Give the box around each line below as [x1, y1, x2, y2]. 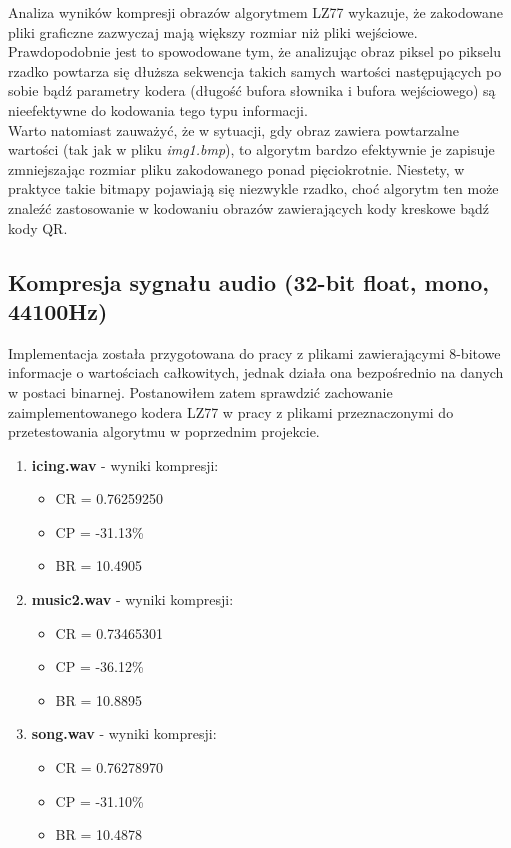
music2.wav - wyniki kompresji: [31, 589, 234, 610]
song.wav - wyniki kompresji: [31, 723, 217, 744]
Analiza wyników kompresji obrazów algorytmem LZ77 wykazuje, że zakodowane [8, 2, 504, 22]
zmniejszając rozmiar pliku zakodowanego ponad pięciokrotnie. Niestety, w [8, 158, 465, 179]
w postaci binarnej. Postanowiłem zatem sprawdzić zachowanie [8, 381, 393, 402]
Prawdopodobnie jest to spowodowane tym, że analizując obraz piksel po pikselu [8, 41, 501, 62]
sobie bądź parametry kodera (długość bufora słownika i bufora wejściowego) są [8, 80, 496, 101]
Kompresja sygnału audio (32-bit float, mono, [8, 266, 489, 297]
